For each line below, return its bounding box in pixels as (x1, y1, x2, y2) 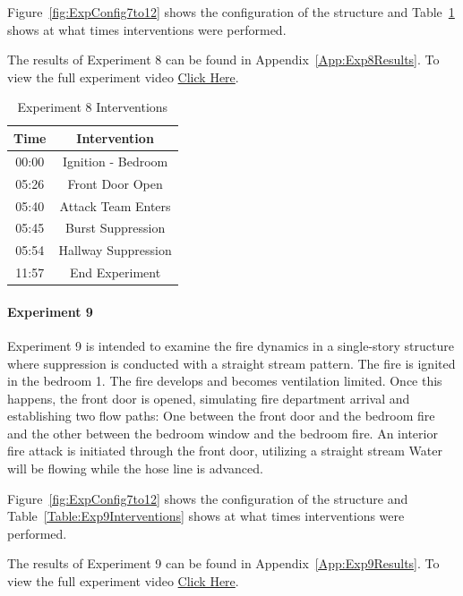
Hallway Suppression (58, 241, 172, 260)
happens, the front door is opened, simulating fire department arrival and (7, 388, 410, 407)
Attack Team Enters (59, 196, 171, 215)
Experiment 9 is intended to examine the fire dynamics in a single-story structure (7, 336, 454, 354)
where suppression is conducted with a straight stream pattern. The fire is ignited (7, 353, 456, 372)
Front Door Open (67, 174, 163, 192)
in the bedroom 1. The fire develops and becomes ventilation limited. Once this (7, 371, 442, 390)
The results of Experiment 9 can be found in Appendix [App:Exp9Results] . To (7, 554, 440, 573)
